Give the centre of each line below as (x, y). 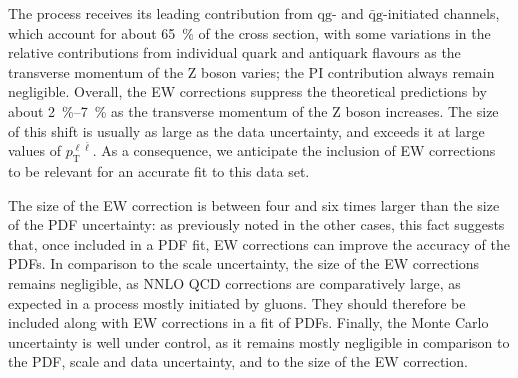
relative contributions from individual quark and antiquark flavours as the (234, 52)
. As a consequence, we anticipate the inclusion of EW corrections (294, 150)
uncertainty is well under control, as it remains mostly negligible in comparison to (259, 341)
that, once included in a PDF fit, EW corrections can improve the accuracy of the (259, 243)
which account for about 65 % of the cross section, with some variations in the (249, 32)
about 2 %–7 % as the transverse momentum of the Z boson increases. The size (253, 110)
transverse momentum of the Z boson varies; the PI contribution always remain (251, 71)
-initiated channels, (441, 13)
